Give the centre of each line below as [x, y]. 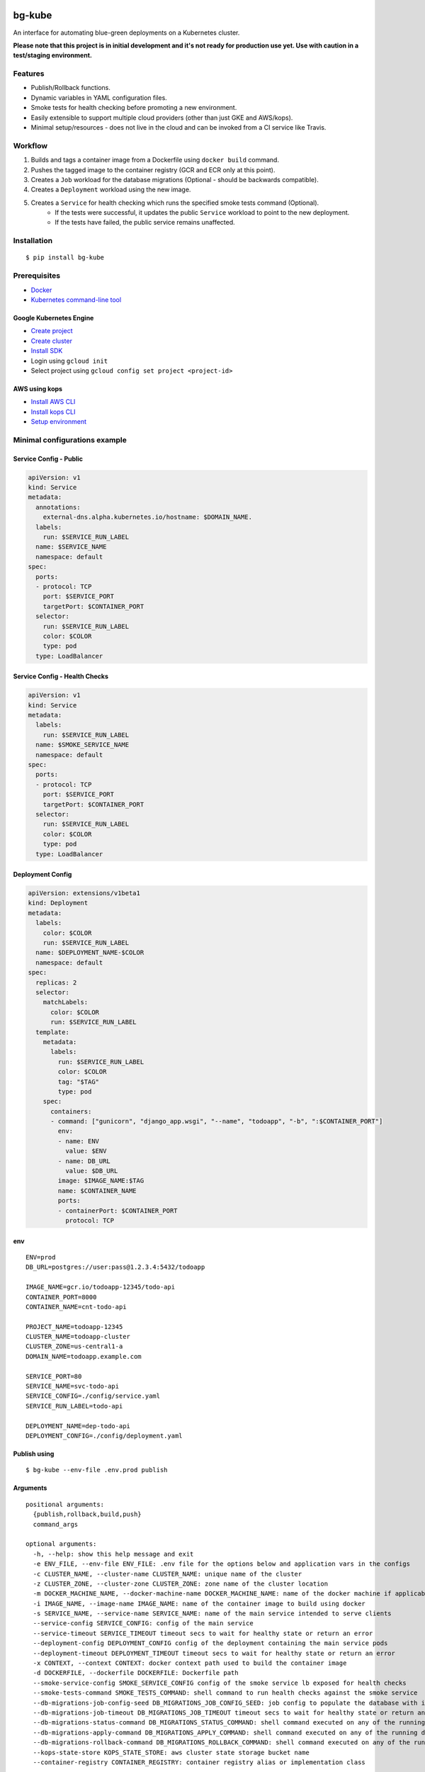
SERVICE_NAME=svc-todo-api [73, 1386]
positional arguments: [65, 1504]
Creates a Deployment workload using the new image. [111, 190]
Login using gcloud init [69, 361]
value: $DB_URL [91, 1171]
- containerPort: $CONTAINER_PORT [118, 1211]
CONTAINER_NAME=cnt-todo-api [76, 1307]
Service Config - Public [48, 459]
